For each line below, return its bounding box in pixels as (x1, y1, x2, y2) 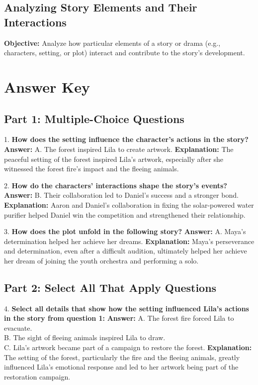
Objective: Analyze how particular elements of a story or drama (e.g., (4, 37, 221, 48)
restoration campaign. (4, 371, 71, 382)
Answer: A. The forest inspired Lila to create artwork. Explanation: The (4, 143, 234, 154)
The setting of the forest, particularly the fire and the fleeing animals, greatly (4, 352, 240, 362)
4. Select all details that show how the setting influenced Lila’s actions (4, 303, 249, 313)
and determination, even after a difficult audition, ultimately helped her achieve (4, 246, 247, 256)
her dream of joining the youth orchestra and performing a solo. (4, 255, 199, 265)
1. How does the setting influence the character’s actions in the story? (4, 134, 249, 144)
